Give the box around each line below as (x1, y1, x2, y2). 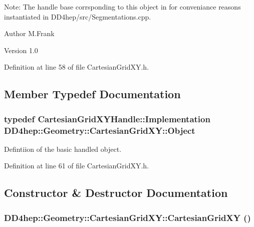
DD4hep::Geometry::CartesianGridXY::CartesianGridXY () (4, 211, 251, 223)
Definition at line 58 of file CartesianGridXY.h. (4, 62, 149, 72)
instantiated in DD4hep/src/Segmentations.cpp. (4, 11, 151, 22)
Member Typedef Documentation (4, 86, 181, 102)
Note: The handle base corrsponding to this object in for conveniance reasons (4, 2, 241, 12)
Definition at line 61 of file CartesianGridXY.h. (4, 160, 149, 171)
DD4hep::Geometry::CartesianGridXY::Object (4, 124, 195, 136)
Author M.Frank (4, 28, 55, 39)
